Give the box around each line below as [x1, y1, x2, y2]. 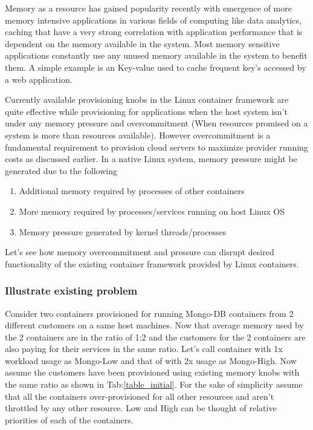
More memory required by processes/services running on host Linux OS [19, 204, 285, 217]
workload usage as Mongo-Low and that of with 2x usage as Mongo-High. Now [5, 354, 297, 366]
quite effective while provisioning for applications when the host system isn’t [5, 105, 288, 117]
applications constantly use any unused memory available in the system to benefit [5, 49, 308, 62]
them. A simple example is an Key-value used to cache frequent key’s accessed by [5, 60, 306, 73]
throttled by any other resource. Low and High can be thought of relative [5, 402, 277, 414]
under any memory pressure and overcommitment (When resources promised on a [5, 117, 308, 129]
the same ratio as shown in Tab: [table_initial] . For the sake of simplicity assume [5, 378, 303, 391]
